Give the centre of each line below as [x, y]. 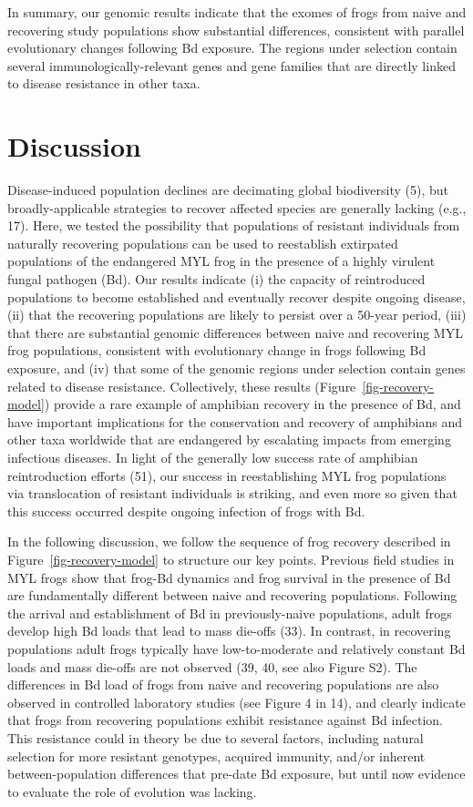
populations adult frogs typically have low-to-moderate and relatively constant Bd [236, 648]
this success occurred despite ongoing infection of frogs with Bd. [186, 511]
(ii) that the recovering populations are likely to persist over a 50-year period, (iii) [237, 315]
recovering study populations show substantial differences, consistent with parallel [236, 30]
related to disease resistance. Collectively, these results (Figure [182, 386]
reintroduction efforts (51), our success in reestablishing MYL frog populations [227, 475]
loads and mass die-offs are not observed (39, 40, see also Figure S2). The [212, 666]
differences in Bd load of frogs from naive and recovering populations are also [223, 684]
